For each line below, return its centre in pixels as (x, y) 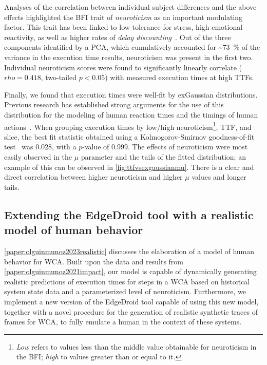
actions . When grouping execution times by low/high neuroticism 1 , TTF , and (128, 126)
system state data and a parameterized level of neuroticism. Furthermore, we (125, 291)
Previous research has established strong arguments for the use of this (114, 104)
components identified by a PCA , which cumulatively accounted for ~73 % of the (132, 47)
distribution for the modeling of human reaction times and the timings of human (131, 114)
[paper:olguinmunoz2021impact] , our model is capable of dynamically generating (130, 271)
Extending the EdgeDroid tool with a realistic (129, 214)
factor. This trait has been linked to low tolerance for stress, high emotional (123, 27)
